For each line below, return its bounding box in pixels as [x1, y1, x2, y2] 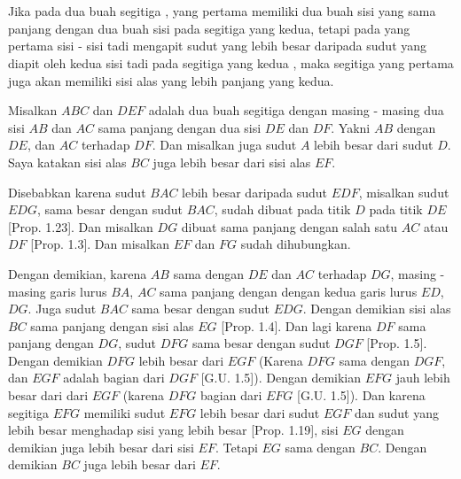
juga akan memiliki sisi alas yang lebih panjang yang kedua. [8, 71, 334, 89]
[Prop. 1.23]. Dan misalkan [8, 217, 153, 236]
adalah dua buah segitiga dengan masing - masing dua [148, 101, 444, 120]
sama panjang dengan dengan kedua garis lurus [160, 282, 418, 300]
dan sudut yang [354, 403, 439, 421]
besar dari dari [8, 386, 89, 405]
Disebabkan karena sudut [8, 182, 146, 201]
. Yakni [331, 118, 371, 136]
